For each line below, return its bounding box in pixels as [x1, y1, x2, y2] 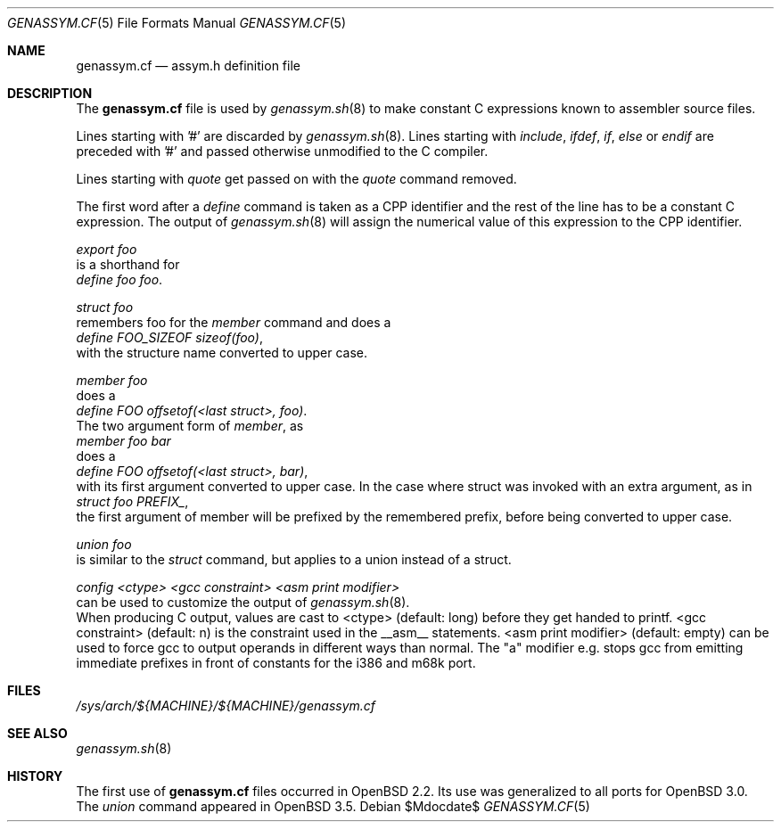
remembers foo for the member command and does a [76, 315, 391, 330]
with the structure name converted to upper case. [76, 345, 367, 360]
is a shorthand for [76, 257, 180, 272]
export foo [76, 242, 137, 257]
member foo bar [76, 433, 171, 448]
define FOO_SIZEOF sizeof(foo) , [76, 330, 264, 345]
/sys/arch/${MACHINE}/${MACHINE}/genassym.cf [76, 698, 376, 713]
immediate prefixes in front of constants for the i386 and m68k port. [76, 655, 476, 670]
